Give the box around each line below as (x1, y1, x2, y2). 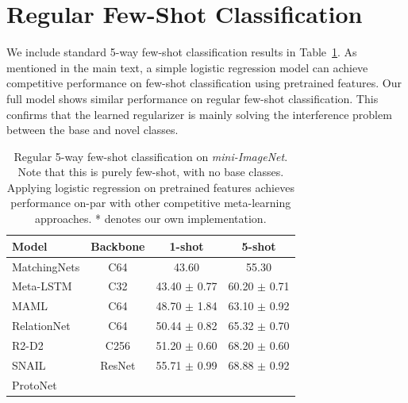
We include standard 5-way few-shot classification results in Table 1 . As (6, 44, 357, 60)
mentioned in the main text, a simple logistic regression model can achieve (6, 59, 368, 75)
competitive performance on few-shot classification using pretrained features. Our (6, 75, 402, 91)
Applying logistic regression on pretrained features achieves (6, 178, 294, 195)
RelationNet (12, 317, 71, 334)
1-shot (169, 237, 204, 254)
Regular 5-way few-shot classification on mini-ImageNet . (13, 148, 288, 164)
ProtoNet (12, 376, 57, 393)
